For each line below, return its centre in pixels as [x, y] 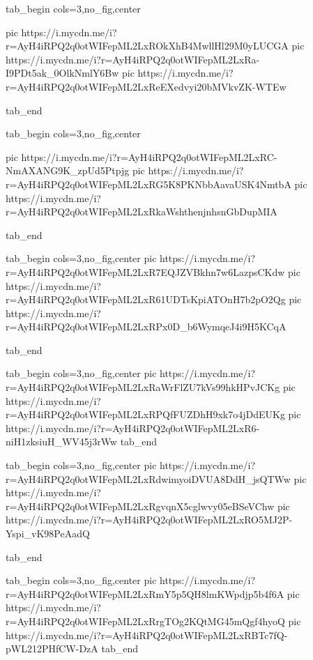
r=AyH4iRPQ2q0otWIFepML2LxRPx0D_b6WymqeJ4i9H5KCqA [146, 327]
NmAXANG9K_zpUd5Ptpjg [68, 170]
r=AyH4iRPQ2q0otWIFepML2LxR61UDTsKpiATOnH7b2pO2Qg [146, 299]
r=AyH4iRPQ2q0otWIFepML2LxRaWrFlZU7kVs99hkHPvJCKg [143, 387]
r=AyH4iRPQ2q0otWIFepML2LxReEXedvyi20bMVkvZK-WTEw [146, 86]
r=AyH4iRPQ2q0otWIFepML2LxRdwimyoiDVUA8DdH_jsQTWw [148, 478]
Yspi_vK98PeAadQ [48, 533]
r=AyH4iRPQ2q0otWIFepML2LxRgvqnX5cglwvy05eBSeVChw [140, 506]
